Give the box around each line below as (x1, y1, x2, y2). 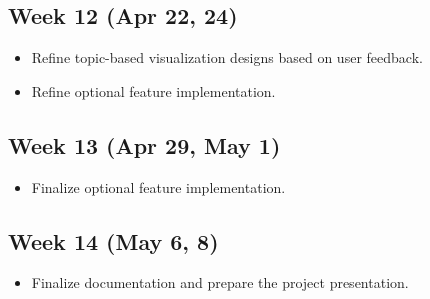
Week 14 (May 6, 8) (8, 225, 219, 256)
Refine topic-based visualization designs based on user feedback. (31, 47, 423, 68)
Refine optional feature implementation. (31, 80, 276, 101)
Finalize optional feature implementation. (31, 176, 286, 197)
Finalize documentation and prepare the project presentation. (31, 272, 409, 293)
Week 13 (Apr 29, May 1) (8, 129, 281, 160)
